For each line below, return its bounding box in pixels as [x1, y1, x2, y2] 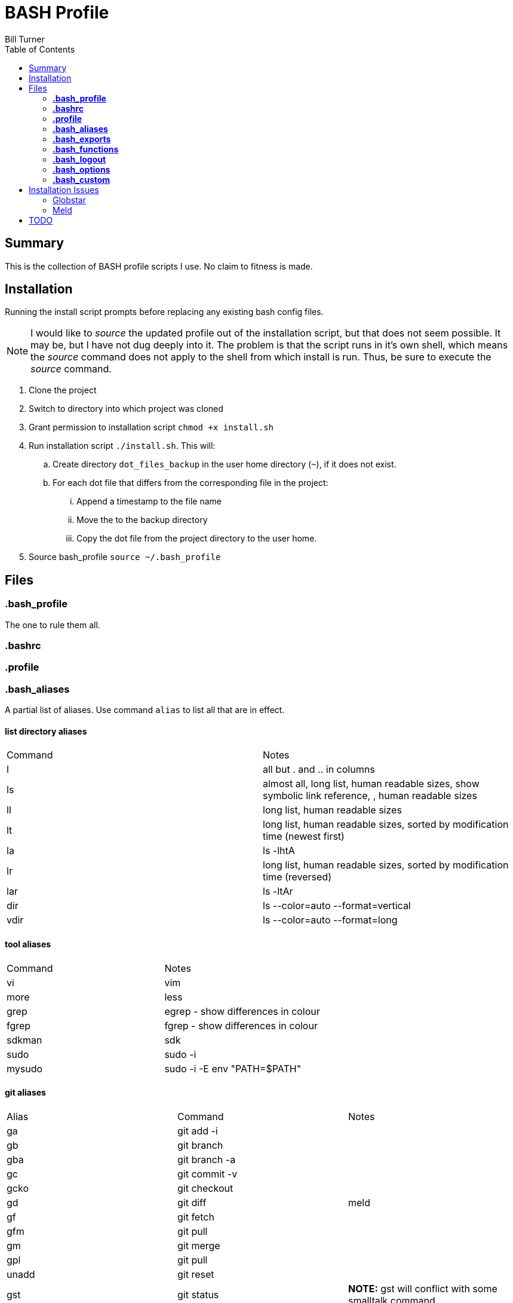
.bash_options [53, 164, 110, 175]
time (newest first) [263, 830, 345, 843]
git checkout [177, 1182, 234, 1194]
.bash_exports [53, 133, 111, 144]
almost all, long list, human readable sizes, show [263, 778, 480, 790]
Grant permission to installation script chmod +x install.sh [29, 422, 274, 433]
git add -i [177, 1124, 218, 1137]
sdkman [7, 1033, 42, 1046]
